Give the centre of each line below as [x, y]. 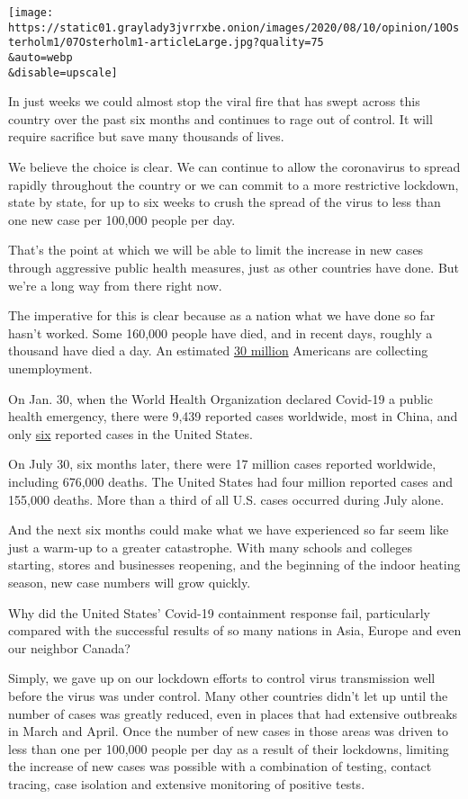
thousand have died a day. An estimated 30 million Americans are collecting [218, 350]
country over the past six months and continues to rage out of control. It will [220, 118]
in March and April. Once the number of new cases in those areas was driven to [228, 731]
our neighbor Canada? [69, 647]
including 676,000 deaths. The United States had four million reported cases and [230, 481]
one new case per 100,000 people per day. [122, 219]
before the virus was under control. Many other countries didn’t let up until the [228, 695]
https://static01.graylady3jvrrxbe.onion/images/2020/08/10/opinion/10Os [234, 27]
